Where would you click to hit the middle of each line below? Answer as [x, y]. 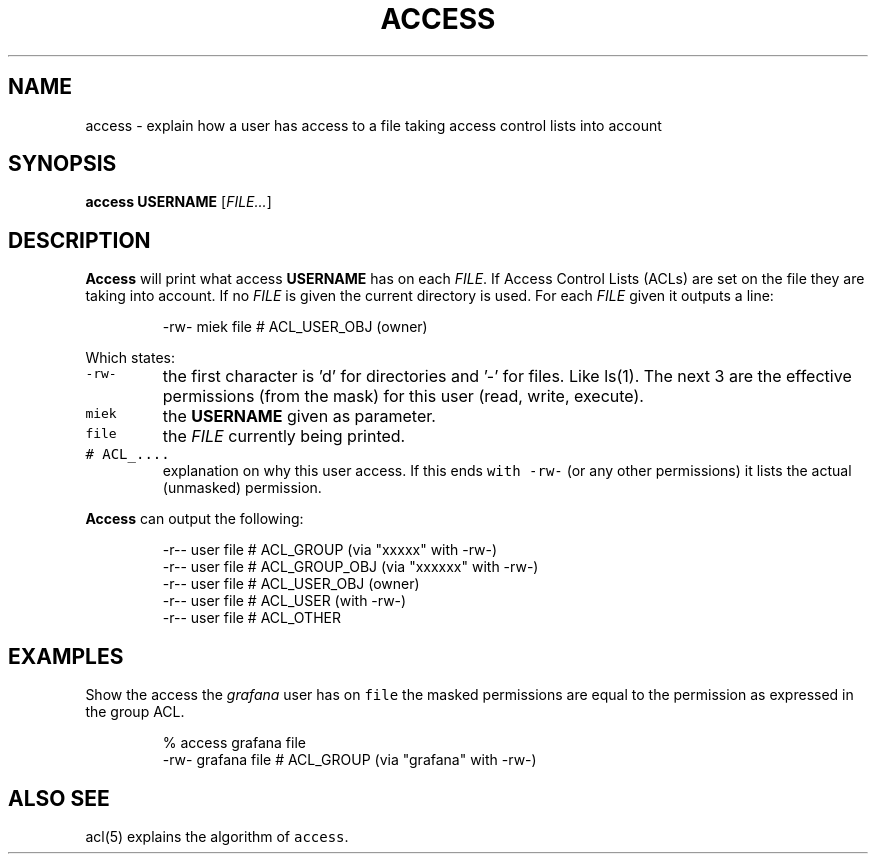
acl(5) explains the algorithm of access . [217, 836]
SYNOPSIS [62, 164]
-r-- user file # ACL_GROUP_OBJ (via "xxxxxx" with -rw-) [350, 567]
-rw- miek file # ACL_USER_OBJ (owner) [295, 327]
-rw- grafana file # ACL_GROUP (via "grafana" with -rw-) [349, 760]
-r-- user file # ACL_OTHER [251, 618]
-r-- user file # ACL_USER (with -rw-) [284, 601]
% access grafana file [234, 743]
